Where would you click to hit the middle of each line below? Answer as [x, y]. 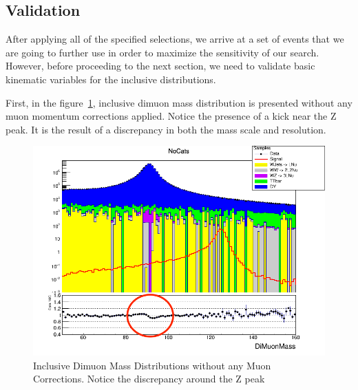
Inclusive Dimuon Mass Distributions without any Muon [152, 365]
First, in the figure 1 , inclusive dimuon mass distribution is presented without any [179, 102]
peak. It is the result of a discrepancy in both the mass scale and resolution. [166, 129]
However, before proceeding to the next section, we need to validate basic [160, 66]
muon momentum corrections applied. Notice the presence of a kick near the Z [171, 116]
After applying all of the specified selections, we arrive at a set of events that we [175, 39]
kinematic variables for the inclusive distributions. [111, 79]
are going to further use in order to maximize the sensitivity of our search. [162, 52]
